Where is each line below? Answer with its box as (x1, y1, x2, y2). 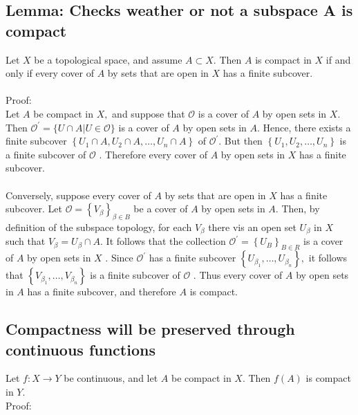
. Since (105, 250, 133, 265)
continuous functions (6, 338, 156, 360)
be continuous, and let (64, 371, 158, 385)
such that (6, 234, 46, 248)
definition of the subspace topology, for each (6, 219, 192, 234)
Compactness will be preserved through (6, 318, 295, 340)
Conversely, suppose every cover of (6, 187, 151, 202)
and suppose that (112, 106, 185, 120)
